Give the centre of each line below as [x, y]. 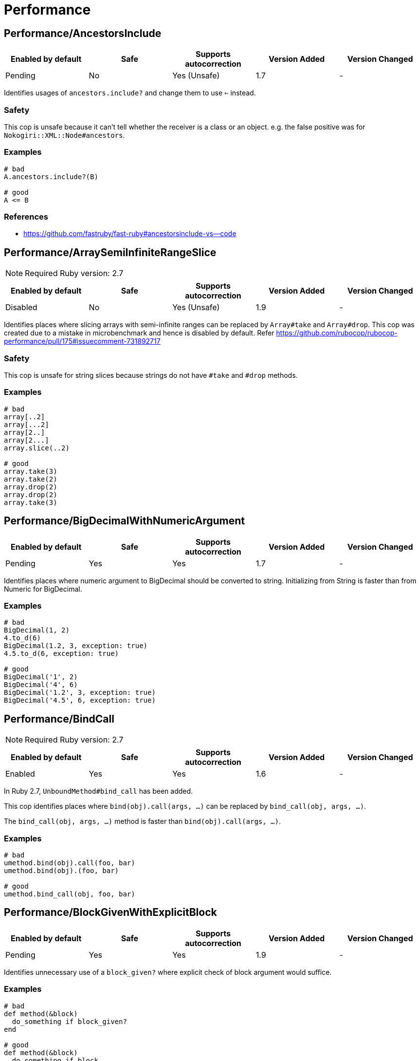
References [26, 217]
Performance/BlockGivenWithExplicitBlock [110, 912]
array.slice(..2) [37, 448]
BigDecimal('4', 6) [41, 685]
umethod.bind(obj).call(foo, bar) [70, 863]
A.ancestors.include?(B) [51, 177]
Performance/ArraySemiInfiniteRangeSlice [110, 252]
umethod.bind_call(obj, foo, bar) [70, 894]
